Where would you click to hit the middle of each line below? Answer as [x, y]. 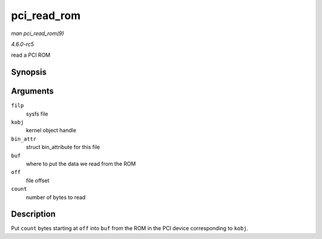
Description [33, 214]
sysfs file [37, 114]
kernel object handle [51, 131]
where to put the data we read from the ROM [81, 163]
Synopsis [29, 72]
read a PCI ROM [31, 55]
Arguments [32, 91]
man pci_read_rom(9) [38, 33]
